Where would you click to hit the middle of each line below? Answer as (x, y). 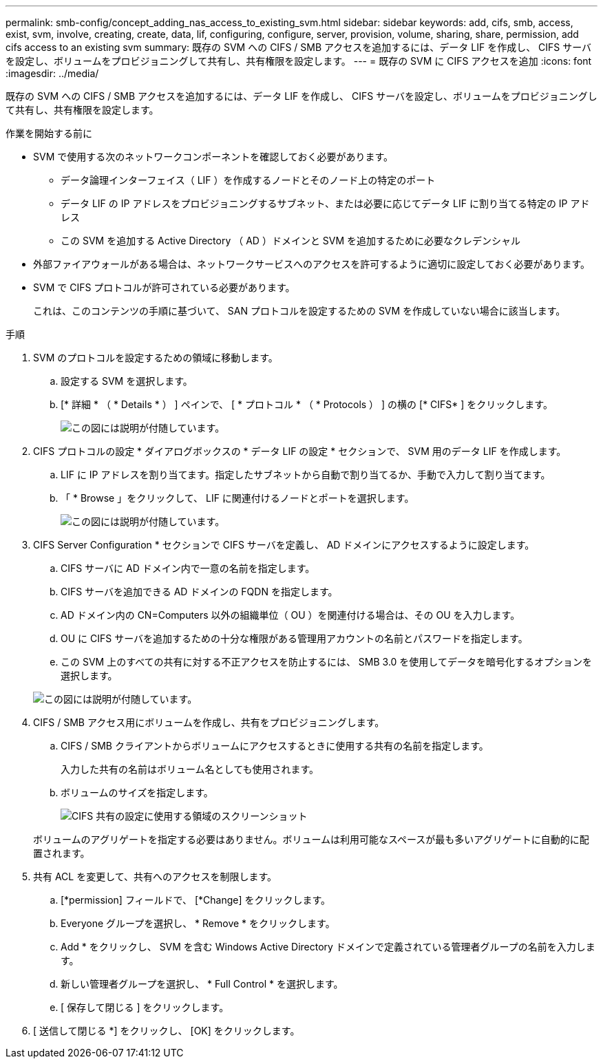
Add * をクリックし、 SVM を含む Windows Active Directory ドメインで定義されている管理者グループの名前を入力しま (328, 947)
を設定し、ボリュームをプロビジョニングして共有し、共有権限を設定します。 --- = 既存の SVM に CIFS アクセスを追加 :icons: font (299, 61)
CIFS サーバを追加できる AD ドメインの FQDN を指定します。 (199, 592)
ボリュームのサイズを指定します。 (137, 792)
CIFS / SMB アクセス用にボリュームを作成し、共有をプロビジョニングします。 (209, 722)
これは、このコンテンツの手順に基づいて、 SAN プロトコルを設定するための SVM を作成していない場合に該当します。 (299, 311)
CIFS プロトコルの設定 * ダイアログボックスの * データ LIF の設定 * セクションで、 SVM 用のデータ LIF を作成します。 (300, 451)
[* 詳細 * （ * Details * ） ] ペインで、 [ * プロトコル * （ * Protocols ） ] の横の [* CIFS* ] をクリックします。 (307, 404)
